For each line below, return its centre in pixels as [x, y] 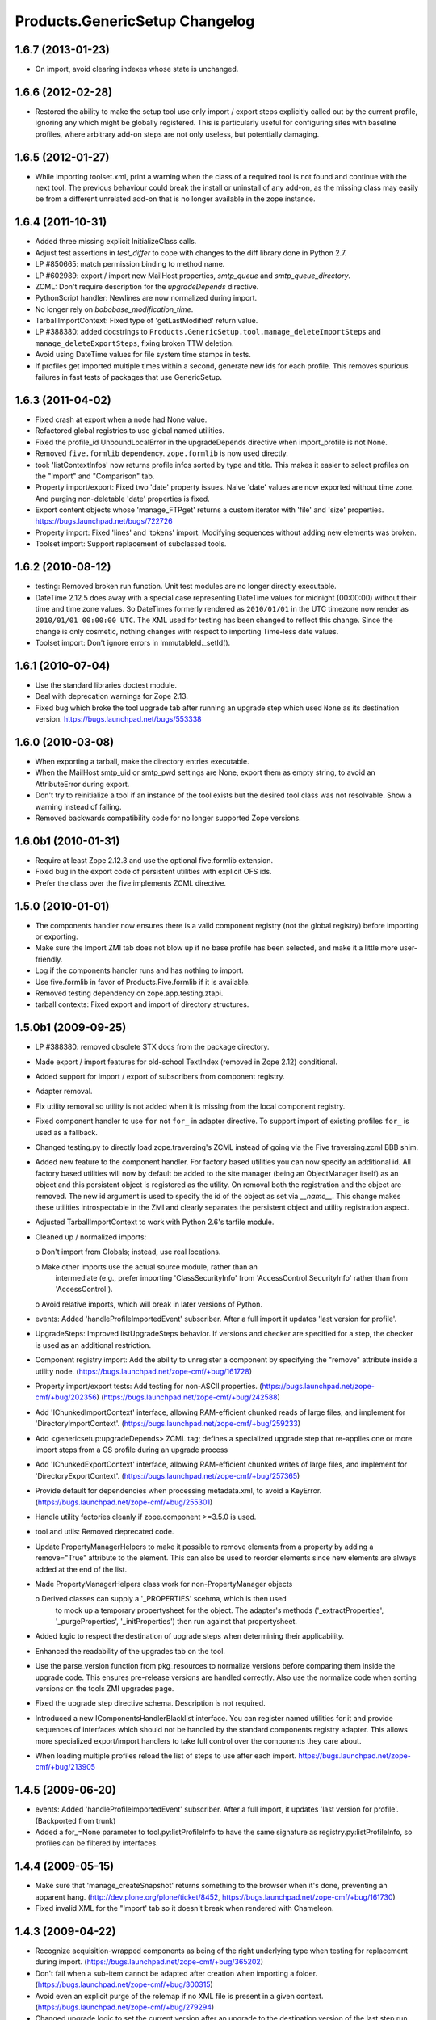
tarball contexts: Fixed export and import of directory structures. [142, 1004]
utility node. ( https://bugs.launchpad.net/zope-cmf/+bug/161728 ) [144, 1371]
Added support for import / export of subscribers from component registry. [160, 1077]
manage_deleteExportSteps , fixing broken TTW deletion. [134, 343]
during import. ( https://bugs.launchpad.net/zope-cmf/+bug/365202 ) [149, 1962]
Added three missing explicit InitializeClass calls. [116, 242]
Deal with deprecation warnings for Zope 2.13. [112, 696]
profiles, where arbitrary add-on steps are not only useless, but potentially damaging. [177, 134]
